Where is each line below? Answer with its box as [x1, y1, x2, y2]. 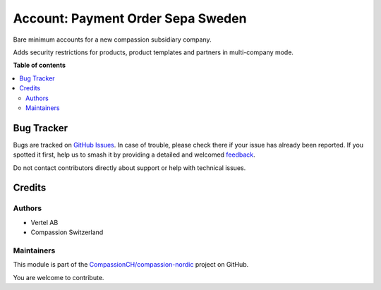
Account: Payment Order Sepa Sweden [13, 11, 247, 26]
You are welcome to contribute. [13, 273, 104, 282]
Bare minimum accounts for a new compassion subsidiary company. [13, 35, 212, 44]
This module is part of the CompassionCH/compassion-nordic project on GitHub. [13, 260, 249, 269]
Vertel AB [30, 218, 59, 226]
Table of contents [13, 61, 66, 70]
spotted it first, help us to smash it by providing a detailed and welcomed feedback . [13, 150, 255, 159]
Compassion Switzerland [30, 228, 104, 236]
